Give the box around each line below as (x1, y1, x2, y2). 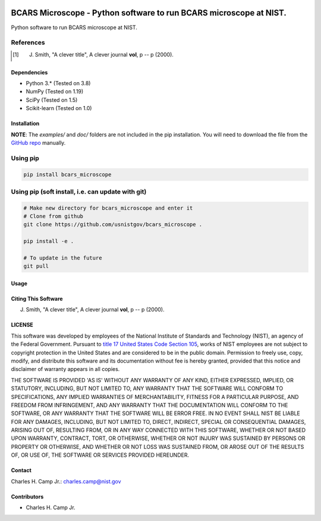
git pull (23, 263, 49, 270)
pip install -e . (23, 238, 74, 245)
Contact (11, 467, 32, 474)
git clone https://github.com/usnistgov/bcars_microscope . (23, 221, 203, 228)
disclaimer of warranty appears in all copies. (11, 366, 120, 373)
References (11, 39, 45, 47)
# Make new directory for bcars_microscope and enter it (23, 204, 193, 211)
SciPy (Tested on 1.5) (26, 96, 78, 104)
